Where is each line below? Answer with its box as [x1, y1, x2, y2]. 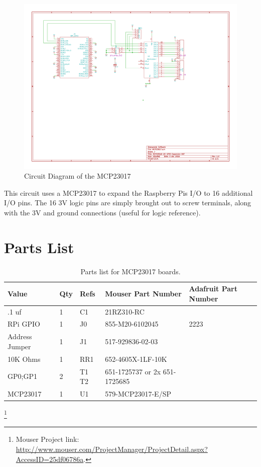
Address [8, 331, 32, 342]
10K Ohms [8, 353, 41, 364]
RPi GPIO [8, 319, 40, 329]
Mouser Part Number [105, 288, 182, 298]
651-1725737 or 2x [105, 366, 161, 376]
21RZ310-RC [105, 306, 145, 317]
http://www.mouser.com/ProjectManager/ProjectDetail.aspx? [16, 443, 208, 454]
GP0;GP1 [8, 371, 37, 381]
